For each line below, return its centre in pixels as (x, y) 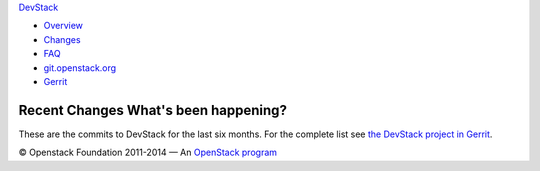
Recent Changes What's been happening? (152, 110)
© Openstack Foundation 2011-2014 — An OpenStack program (148, 152)
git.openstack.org (80, 67)
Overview (63, 26)
